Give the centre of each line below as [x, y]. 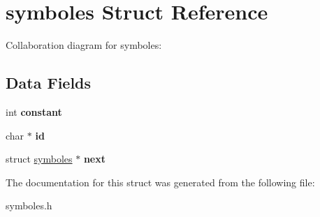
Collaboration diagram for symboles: [84, 45]
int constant [34, 111]
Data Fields [49, 83]
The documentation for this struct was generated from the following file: [160, 182]
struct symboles [39, 159]
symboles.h [29, 205]
